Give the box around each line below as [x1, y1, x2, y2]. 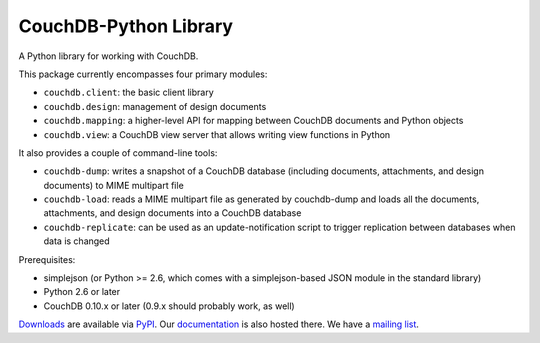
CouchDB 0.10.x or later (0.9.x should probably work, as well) [43, 300, 295, 312]
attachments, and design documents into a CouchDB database [43, 207, 302, 219]
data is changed [43, 235, 110, 247]
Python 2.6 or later [43, 286, 121, 298]
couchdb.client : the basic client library [43, 86, 214, 99]
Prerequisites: [18, 253, 76, 265]
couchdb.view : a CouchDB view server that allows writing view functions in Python [43, 128, 391, 140]
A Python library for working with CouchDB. [18, 50, 199, 62]
